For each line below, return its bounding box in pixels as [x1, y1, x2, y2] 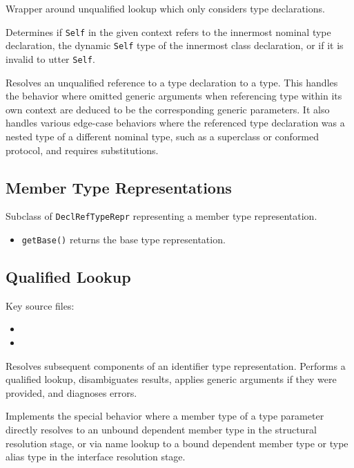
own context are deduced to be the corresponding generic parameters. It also [6, 102, 330, 116]
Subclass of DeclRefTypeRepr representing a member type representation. [6, 209, 317, 223]
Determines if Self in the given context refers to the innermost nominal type [6, 24, 331, 39]
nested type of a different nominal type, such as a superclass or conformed [6, 129, 319, 143]
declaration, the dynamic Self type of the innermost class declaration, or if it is [6, 38, 344, 53]
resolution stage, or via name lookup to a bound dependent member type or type [6, 436, 348, 450]
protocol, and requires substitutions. [6, 142, 159, 157]
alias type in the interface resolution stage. [6, 449, 186, 464]
